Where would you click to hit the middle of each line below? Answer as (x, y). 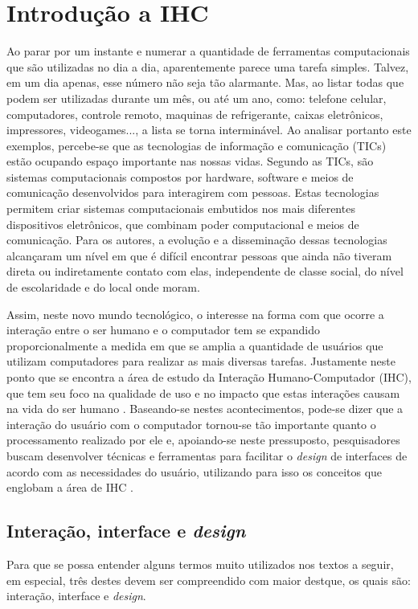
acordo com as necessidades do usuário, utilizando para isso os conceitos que (195, 471)
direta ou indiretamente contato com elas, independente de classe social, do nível (205, 271)
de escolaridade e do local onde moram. (103, 287)
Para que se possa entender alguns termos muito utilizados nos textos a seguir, (200, 564)
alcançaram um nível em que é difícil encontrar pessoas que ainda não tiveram (199, 255)
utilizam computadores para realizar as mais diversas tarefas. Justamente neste (201, 361)
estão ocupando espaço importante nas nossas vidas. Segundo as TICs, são (190, 161)
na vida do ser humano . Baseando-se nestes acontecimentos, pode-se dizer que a (205, 409)
